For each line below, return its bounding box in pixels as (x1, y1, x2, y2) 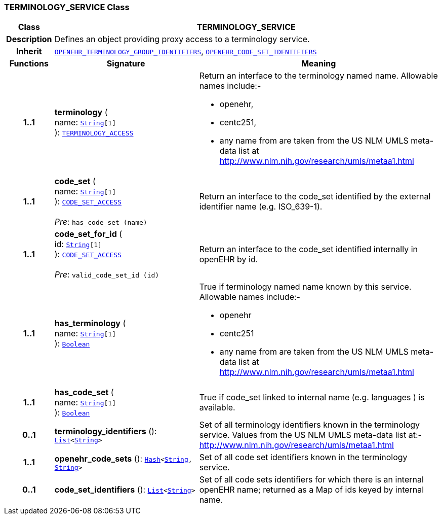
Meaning (301, 58, 336, 69)
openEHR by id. (199, 254, 258, 265)
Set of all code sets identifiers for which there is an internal (199, 474, 424, 485)
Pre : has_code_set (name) (54, 217, 147, 227)
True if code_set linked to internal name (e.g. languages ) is (199, 392, 425, 403)
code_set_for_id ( (54, 229, 123, 239)
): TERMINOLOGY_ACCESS (54, 127, 134, 138)
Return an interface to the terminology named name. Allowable (199, 71, 438, 81)
